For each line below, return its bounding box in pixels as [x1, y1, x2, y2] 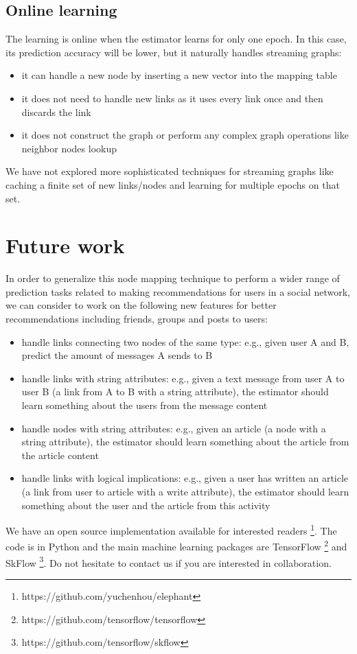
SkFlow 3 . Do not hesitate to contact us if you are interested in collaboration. [5, 553, 332, 570]
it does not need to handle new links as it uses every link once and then [21, 91, 323, 105]
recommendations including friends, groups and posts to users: [5, 312, 268, 326]
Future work [5, 231, 125, 259]
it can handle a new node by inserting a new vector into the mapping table [21, 68, 337, 82]
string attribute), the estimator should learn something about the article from [21, 434, 349, 449]
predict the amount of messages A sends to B [21, 348, 213, 362]
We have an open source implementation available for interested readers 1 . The [5, 522, 337, 537]
